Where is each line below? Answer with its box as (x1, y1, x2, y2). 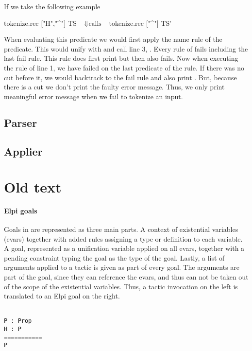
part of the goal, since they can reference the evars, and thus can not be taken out (4, 272, 249, 282)
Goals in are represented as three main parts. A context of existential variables (4, 224, 238, 234)
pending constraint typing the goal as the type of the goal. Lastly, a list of (4, 252, 225, 263)
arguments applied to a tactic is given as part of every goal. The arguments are (4, 262, 240, 272)
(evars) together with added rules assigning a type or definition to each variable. (4, 233, 243, 244)
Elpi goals (4, 205, 37, 215)
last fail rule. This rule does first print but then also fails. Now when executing (4, 53, 238, 63)
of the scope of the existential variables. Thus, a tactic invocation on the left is (4, 281, 238, 291)
